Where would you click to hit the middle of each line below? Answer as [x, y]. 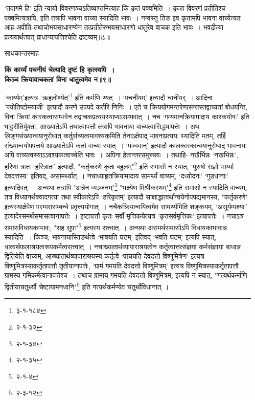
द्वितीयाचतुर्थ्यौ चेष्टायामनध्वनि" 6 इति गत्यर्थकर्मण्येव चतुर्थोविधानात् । [87, 286]
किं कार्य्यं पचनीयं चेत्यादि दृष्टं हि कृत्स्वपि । [60, 69]
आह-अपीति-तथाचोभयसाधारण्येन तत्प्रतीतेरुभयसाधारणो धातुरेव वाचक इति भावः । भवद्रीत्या [114, 27]
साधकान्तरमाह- [23, 53]
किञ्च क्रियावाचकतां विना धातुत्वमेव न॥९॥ [58, 79]
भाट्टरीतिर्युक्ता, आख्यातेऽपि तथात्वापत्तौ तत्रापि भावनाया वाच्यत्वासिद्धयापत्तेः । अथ [102, 126]
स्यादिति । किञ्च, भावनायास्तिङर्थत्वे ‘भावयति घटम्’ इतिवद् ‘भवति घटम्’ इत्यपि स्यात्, [110, 237]
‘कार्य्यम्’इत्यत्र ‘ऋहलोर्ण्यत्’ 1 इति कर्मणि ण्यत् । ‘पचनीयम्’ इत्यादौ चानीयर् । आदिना [109, 97]
